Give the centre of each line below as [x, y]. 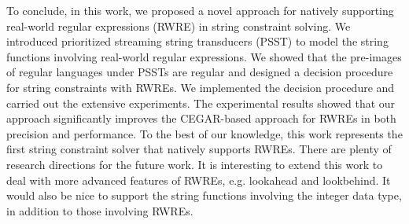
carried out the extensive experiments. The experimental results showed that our [201, 103]
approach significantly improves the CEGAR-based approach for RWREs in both [201, 118]
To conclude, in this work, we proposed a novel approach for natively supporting [200, 10]
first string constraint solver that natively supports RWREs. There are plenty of [199, 149]
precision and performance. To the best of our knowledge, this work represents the [204, 133]
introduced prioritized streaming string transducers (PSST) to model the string [197, 41]
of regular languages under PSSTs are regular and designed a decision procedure [200, 72]
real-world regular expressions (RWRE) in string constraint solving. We [179, 26]
